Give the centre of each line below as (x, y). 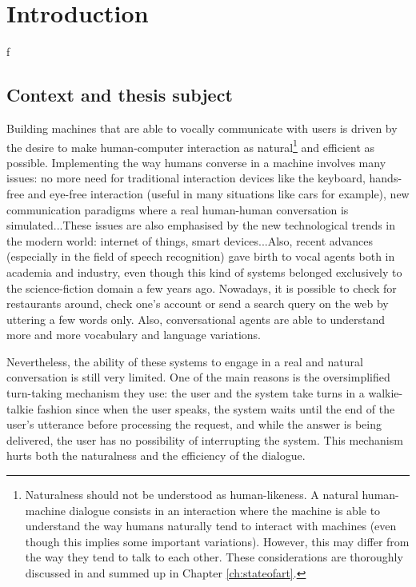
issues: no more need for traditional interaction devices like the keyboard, (186, 178)
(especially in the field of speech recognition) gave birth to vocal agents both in (201, 256)
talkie (20, 408)
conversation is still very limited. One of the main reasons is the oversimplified (198, 377)
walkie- (386, 393)
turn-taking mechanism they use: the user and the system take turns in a (186, 393)
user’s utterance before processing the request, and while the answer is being (194, 424)
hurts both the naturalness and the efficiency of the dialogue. (156, 455)
